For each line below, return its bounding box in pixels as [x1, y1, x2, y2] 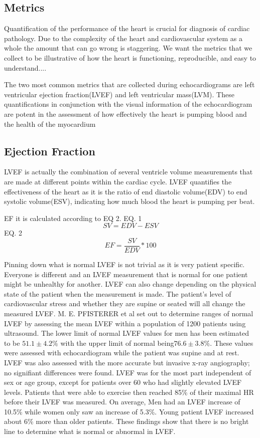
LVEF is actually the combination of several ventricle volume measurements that [4, 166, 253, 177]
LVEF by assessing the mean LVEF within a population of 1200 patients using [4, 318, 246, 328]
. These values [210, 337, 253, 348]
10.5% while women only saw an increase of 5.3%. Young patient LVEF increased [4, 406, 254, 416]
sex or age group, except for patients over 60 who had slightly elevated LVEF [4, 377, 242, 387]
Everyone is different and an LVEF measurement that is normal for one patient [4, 269, 248, 279]
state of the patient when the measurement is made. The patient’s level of [4, 288, 231, 299]
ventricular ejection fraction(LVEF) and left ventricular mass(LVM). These [4, 89, 234, 99]
